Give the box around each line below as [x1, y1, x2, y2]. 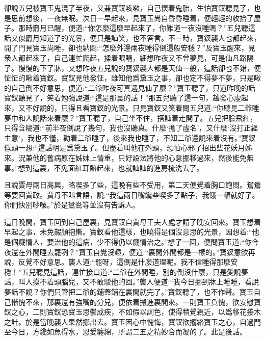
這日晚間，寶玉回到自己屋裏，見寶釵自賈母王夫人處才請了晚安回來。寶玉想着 [4, 216, 261, 227]
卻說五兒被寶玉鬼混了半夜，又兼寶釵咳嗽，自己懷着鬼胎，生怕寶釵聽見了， [4, 3, 254, 13]
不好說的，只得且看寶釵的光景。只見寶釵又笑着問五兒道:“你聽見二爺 [25, 102, 252, 113]
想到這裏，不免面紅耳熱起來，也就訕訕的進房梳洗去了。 [18, 162, 204, 173]
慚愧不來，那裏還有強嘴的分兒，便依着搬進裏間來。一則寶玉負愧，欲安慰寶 [11, 296, 261, 307]
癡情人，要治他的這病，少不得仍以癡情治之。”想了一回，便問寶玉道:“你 [18, 237, 252, 247]
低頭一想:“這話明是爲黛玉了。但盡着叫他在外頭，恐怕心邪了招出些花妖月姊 [4, 142, 252, 153]
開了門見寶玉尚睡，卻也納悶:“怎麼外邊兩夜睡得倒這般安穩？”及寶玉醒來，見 [4, 42, 256, 53]
